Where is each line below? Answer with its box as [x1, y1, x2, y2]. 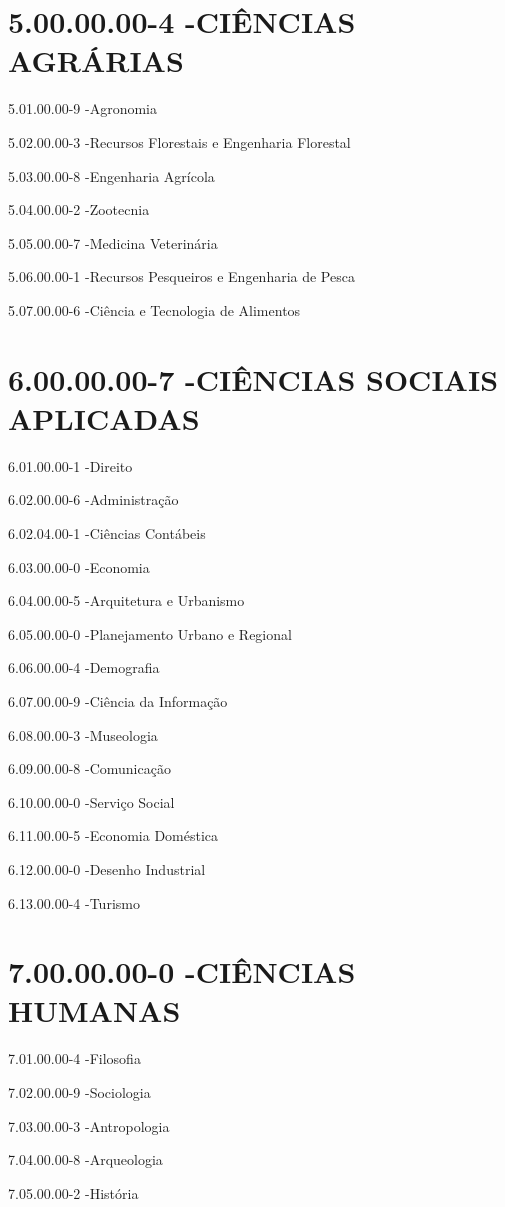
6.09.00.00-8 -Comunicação [8, 758, 171, 779]
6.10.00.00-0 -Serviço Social [8, 791, 175, 812]
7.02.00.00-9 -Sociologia [8, 1082, 151, 1102]
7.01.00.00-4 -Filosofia [8, 1048, 141, 1069]
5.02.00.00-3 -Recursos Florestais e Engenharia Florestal [8, 131, 351, 152]
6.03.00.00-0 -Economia [8, 556, 150, 577]
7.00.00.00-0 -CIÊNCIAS [8, 951, 356, 992]
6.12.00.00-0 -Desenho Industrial [8, 858, 206, 879]
